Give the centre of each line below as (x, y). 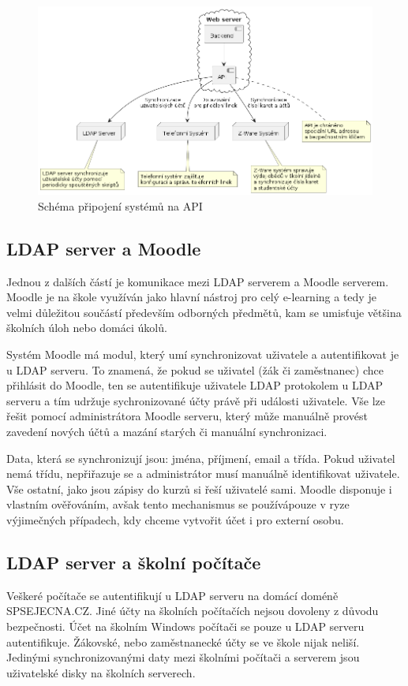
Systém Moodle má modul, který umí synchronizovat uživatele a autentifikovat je (203, 354)
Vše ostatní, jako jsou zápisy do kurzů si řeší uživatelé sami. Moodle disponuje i (199, 488)
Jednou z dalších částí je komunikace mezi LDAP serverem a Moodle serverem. (198, 281)
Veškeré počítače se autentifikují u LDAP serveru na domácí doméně (172, 595)
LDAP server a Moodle (104, 248)
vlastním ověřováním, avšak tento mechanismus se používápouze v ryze (178, 504)
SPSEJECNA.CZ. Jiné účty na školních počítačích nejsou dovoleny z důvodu (193, 611)
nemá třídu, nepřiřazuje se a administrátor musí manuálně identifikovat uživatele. (203, 473)
